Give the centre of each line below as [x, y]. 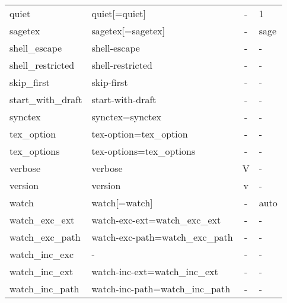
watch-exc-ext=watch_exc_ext [156, 220]
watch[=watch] [122, 202]
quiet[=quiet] [119, 13]
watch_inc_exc [42, 254]
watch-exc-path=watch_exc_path [162, 237]
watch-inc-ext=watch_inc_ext [155, 271]
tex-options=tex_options [143, 151]
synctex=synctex [126, 117]
